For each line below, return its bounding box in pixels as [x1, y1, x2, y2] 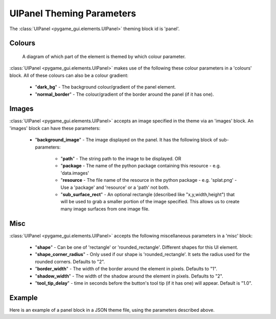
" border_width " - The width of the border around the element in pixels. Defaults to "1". [35, 266, 217, 272]
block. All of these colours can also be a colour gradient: [9, 72, 129, 78]
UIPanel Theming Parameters [9, 8, 136, 19]
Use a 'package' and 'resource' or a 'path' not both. [60, 184, 170, 190]
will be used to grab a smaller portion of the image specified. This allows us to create [60, 199, 240, 205]
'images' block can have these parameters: [9, 125, 101, 131]
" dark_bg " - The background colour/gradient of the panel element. [35, 84, 176, 90]
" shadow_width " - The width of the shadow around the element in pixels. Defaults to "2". [35, 273, 223, 279]
